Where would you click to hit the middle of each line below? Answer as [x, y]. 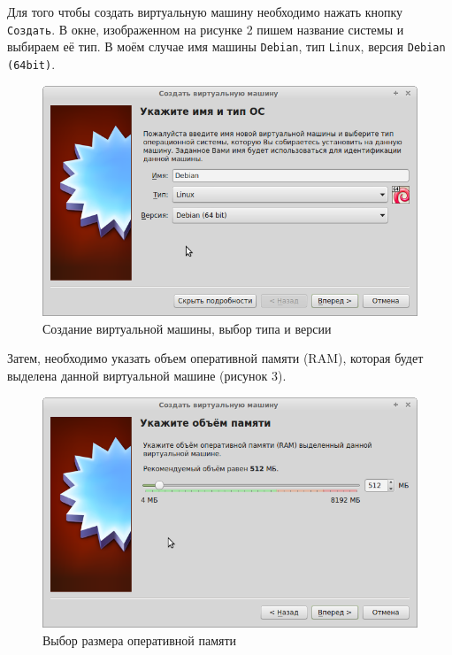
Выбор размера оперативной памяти [140, 640]
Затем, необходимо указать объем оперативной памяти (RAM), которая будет [215, 358]
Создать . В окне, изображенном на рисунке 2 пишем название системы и [206, 29]
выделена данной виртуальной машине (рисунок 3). [147, 376]
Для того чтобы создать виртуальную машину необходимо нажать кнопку [205, 12]
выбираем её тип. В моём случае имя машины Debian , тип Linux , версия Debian [226, 46]
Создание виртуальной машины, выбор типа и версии [187, 328]
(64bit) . [31, 63]
